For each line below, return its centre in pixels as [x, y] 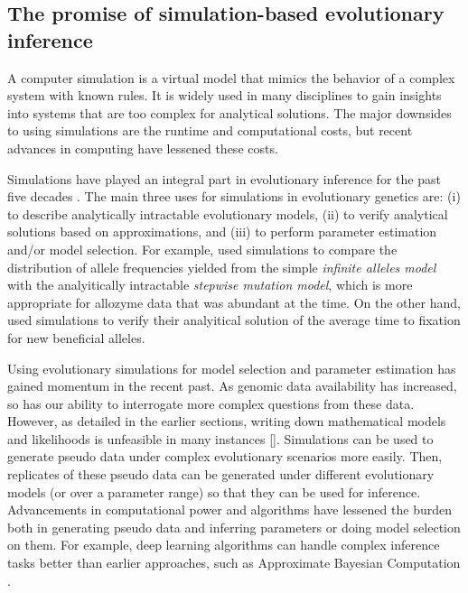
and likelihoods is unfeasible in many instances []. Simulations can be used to [220, 438]
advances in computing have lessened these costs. [143, 148]
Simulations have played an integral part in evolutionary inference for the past [224, 178]
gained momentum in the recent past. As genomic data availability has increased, [232, 386]
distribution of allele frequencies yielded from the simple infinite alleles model [222, 267]
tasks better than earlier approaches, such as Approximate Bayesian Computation [234, 563]
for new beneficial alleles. [76, 337]
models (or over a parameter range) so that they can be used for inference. [214, 491]
